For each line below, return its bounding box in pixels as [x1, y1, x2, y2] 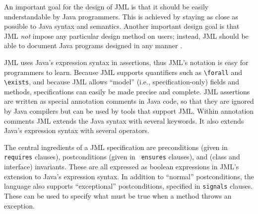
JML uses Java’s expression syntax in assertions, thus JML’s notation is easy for [4, 57, 249, 67]
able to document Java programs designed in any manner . [4, 40, 183, 51]
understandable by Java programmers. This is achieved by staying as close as [4, 11, 238, 21]
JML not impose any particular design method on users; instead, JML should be [4, 30, 249, 41]
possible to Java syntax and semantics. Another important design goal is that [4, 21, 240, 31]
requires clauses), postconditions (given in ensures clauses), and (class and [4, 151, 240, 162]
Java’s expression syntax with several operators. [4, 125, 149, 136]
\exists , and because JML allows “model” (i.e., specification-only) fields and [4, 76, 239, 87]
